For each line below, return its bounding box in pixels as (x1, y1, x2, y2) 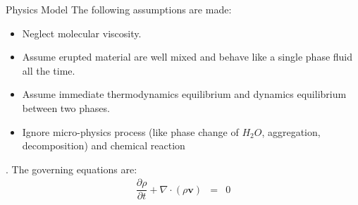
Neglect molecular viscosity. (22, 25, 142, 40)
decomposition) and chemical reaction (22, 138, 185, 153)
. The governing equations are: (6, 161, 137, 176)
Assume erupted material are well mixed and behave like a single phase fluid (22, 49, 353, 64)
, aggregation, (261, 124, 321, 139)
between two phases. (22, 100, 110, 115)
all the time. (22, 63, 75, 77)
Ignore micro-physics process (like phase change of (22, 124, 239, 139)
